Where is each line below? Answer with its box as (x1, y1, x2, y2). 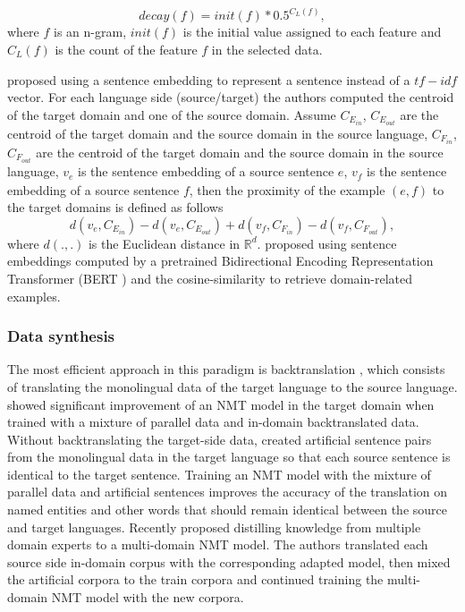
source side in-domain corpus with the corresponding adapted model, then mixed (7, 552, 451, 571)
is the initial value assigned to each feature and (182, 22, 442, 41)
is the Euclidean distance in (88, 234, 241, 252)
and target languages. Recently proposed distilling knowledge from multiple (7, 517, 421, 536)
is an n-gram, (54, 22, 127, 41)
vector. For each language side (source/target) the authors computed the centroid (7, 88, 454, 106)
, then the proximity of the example (189, 180, 385, 199)
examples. (7, 286, 61, 305)
